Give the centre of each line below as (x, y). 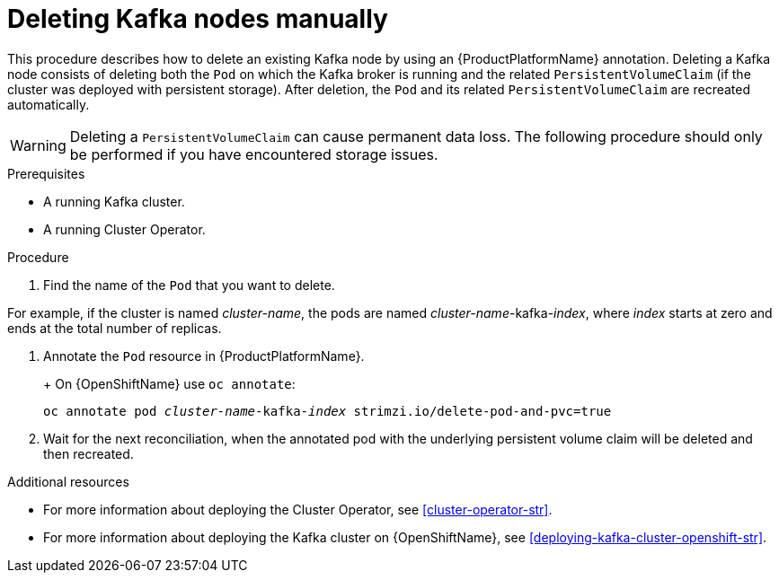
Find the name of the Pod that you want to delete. (189, 285)
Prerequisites (46, 173)
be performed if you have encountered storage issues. (254, 154)
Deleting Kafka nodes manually (198, 19)
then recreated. (89, 453)
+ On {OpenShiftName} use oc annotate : (169, 383)
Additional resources (68, 481)
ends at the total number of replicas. (115, 328)
